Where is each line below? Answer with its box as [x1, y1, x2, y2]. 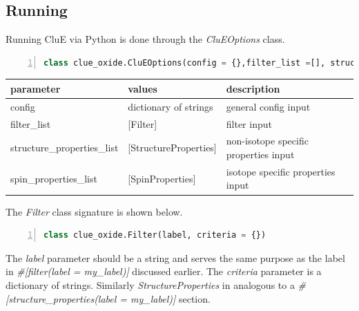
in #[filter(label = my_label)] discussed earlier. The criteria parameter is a [6, 264, 322, 279]
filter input [226, 116, 272, 131]
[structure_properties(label [6, 291, 117, 305]
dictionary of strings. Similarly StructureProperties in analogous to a [6, 277, 295, 292]
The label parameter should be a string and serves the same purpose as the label [6, 250, 345, 265]
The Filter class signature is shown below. [6, 204, 183, 218]
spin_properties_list [10, 171, 97, 185]
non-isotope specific [226, 133, 309, 148]
